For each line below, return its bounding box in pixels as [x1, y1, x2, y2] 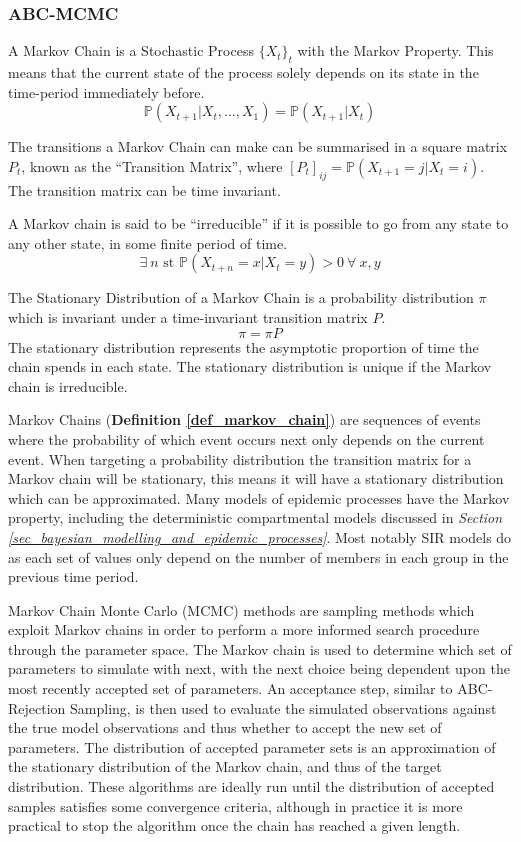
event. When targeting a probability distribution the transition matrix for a [8, 448, 472, 469]
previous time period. [8, 566, 139, 587]
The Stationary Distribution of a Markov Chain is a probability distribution [8, 287, 474, 308]
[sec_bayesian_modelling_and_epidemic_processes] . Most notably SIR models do [8, 526, 512, 547]
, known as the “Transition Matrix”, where [21, 155, 283, 176]
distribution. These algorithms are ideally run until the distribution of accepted [8, 776, 495, 797]
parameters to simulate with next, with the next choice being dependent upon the [8, 658, 510, 679]
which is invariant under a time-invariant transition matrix [8, 306, 368, 327]
